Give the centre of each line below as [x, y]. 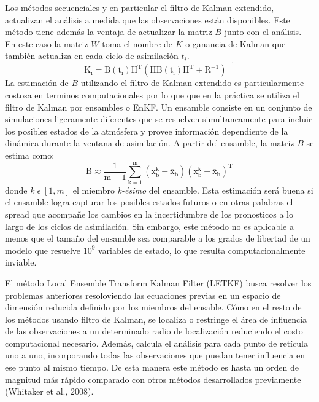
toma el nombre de [137, 43]
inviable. [21, 262]
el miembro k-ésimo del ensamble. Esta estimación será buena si [193, 190]
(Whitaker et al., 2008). [49, 391]
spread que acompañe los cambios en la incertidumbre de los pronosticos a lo [149, 214]
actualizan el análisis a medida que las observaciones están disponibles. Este [148, 19]
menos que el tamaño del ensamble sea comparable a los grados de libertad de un [158, 238]
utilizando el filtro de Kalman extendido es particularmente [192, 83]
